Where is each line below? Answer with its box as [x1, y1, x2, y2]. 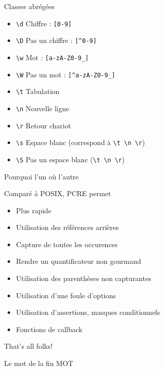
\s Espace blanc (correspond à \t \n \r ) [16, 137, 145, 148]
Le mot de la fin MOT [4, 358, 73, 368]
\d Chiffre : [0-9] [16, 18, 72, 28]
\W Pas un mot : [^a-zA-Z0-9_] [16, 69, 115, 79]
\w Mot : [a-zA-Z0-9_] [16, 52, 89, 62]
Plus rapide [16, 205, 52, 215]
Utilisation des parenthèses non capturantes [16, 273, 151, 284]
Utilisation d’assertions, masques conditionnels [16, 307, 160, 317]
